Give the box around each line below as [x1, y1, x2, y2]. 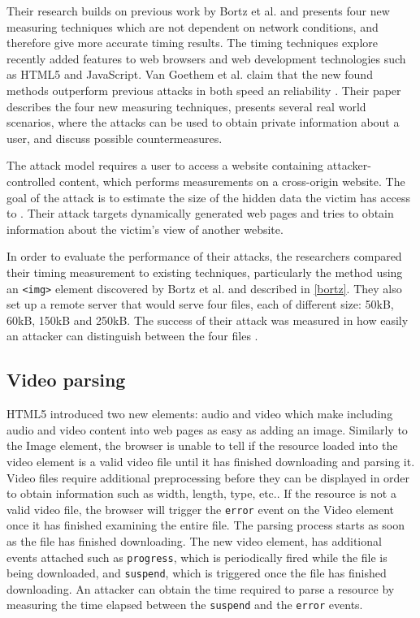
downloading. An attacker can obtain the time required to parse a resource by [6, 580, 395, 597]
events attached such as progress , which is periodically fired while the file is [6, 548, 388, 565]
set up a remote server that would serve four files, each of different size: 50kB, [6, 296, 394, 313]
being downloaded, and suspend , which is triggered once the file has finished [6, 564, 387, 581]
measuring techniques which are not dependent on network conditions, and [6, 18, 379, 35]
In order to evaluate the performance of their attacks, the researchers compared [6, 248, 402, 265]
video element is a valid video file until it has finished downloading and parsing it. [6, 452, 415, 469]
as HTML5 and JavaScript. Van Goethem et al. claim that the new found [6, 66, 373, 83]
